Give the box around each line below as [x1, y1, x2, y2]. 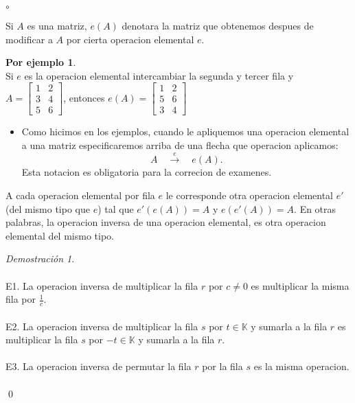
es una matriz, [27, 19, 87, 32]
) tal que [98, 201, 134, 216]
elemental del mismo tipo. [5, 228, 114, 242]
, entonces [63, 90, 105, 104]
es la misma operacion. [253, 359, 350, 373]
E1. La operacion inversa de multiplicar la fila [5, 278, 198, 292]
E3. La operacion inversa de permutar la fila [5, 359, 192, 373]
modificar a [5, 32, 53, 46]
